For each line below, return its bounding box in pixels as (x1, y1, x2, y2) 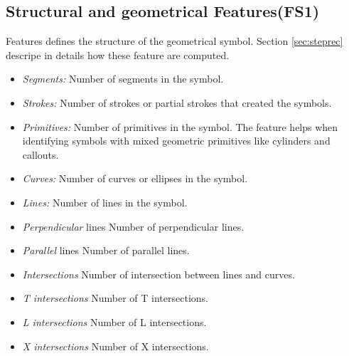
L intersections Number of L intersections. (22, 314, 207, 329)
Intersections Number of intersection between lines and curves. (22, 266, 295, 281)
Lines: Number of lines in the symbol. (22, 194, 188, 209)
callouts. (22, 147, 59, 162)
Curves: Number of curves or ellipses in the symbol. (22, 171, 248, 186)
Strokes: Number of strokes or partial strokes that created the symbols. (22, 95, 332, 110)
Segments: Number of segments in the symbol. (22, 71, 224, 86)
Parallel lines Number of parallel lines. (22, 243, 190, 258)
